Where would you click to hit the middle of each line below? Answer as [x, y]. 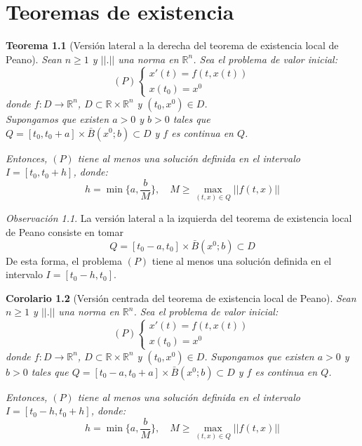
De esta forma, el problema [64, 260]
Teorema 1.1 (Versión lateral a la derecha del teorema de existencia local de [172, 45]
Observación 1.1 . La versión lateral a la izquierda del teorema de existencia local [179, 218]
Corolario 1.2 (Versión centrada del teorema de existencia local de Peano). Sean [181, 297]
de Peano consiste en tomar [65, 232]
